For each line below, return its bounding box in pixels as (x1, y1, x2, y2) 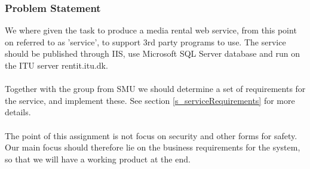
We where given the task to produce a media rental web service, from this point (5, 24, 297, 36)
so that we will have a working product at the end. (5, 152, 191, 165)
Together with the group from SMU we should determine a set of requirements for (5, 82, 306, 95)
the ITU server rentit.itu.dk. (5, 59, 108, 71)
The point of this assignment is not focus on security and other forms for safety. (5, 129, 297, 142)
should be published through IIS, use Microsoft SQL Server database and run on (5, 47, 300, 60)
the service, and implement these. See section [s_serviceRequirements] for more (5, 94, 295, 106)
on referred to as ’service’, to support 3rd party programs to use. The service (5, 35, 286, 48)
